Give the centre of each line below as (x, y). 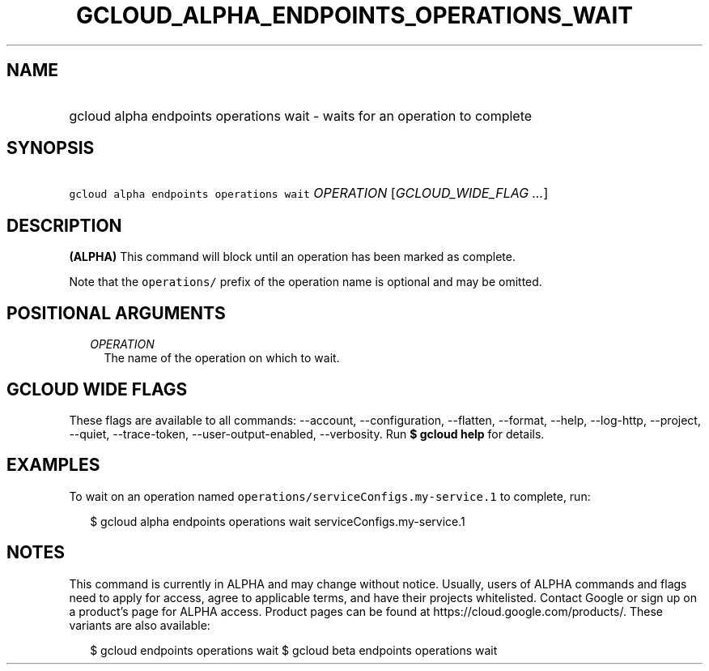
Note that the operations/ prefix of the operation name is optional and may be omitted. (306, 282)
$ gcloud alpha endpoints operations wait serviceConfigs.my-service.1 (278, 521)
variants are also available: (140, 625)
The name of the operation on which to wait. (222, 358)
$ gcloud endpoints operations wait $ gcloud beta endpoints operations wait (294, 650)
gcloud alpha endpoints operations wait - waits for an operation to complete (301, 115)
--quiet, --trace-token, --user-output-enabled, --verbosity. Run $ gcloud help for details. (307, 434)
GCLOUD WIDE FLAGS (97, 389)
